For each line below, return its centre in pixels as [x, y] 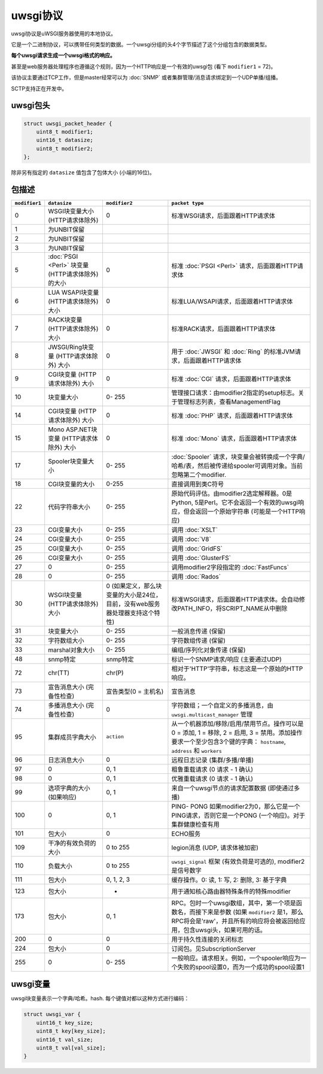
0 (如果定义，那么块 [134, 586]
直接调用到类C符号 [198, 484]
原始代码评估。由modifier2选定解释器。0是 [232, 493]
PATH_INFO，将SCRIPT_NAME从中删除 [232, 608]
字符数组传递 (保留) [198, 640]
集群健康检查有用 [195, 824]
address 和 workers [197, 751]
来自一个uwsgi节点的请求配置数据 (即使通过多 [236, 788]
